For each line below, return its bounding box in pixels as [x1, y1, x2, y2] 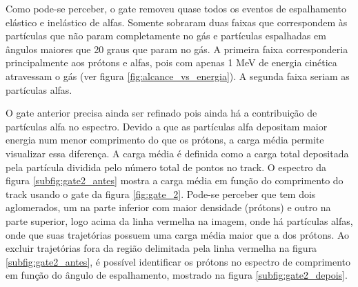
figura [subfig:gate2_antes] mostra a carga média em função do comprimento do [6, 173, 344, 188]
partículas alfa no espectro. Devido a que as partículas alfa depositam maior [6, 119, 328, 133]
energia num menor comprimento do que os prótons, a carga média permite [6, 132, 324, 147]
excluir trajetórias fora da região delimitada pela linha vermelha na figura [6, 241, 317, 255]
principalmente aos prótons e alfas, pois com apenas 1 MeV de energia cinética [6, 55, 337, 70]
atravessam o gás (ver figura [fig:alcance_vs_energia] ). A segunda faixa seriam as [6, 68, 350, 83]
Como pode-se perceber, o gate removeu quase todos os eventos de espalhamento [6, 1, 346, 15]
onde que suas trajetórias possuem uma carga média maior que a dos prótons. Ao [6, 227, 350, 241]
